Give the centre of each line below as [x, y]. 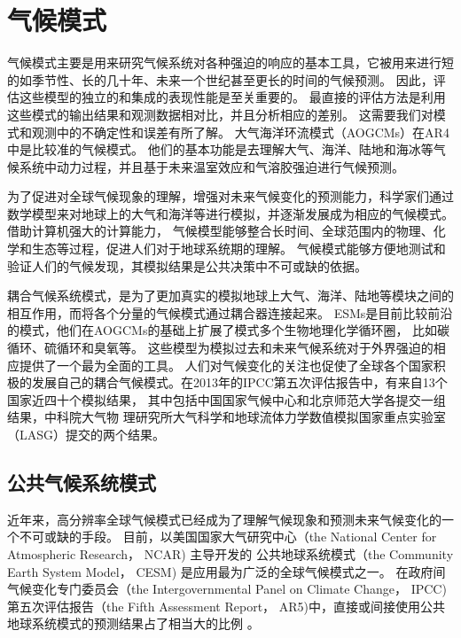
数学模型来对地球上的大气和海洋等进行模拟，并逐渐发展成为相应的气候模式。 [230, 213]
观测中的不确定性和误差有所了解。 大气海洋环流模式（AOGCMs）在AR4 [240, 132]
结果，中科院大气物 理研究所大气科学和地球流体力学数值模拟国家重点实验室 [227, 417]
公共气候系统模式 [82, 482]
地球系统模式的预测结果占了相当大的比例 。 [133, 623]
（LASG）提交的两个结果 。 [86, 434]
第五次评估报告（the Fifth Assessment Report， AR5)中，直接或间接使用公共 [227, 606]
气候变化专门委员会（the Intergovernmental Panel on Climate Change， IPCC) [227, 589]
